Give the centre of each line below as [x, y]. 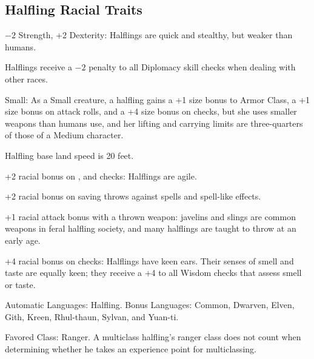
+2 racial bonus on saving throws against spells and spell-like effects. [133, 196]
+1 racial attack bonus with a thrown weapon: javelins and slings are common [150, 216]
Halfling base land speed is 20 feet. [69, 155]
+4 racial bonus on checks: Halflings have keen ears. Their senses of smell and [149, 260]
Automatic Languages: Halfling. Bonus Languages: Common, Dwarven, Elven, [150, 305]
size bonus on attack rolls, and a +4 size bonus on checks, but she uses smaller [151, 111]
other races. [26, 79]
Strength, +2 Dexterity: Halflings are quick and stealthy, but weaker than [155, 35]
